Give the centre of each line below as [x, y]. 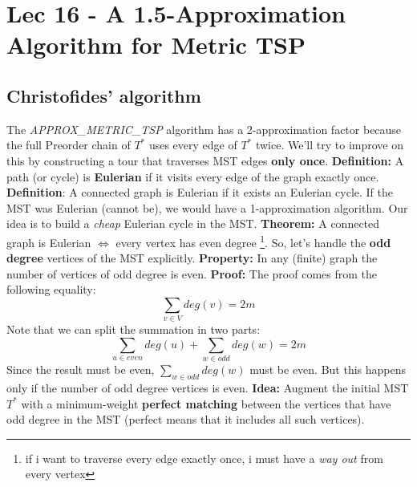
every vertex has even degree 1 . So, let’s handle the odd [253, 241]
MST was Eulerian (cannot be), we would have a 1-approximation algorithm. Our [207, 207]
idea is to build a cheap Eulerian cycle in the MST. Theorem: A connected [193, 223]
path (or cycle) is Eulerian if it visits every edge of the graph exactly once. [193, 176]
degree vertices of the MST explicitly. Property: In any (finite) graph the [192, 258]
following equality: [51, 289]
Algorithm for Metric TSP [156, 45]
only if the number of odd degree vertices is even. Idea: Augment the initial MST [208, 388]
